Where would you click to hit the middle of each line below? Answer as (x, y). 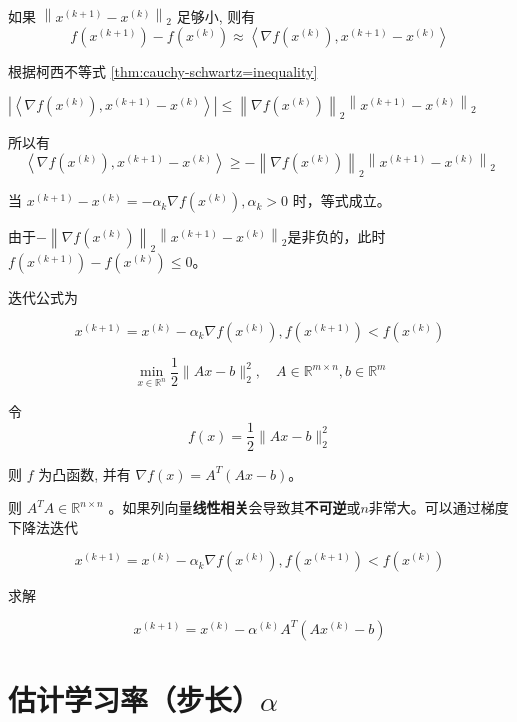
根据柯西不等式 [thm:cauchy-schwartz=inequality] (163, 70)
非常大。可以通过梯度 (438, 507)
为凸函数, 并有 (84, 473)
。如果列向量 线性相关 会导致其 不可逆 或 (234, 507)
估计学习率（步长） (134, 699)
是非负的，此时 (336, 236)
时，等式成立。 (341, 200)
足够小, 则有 (216, 16)
